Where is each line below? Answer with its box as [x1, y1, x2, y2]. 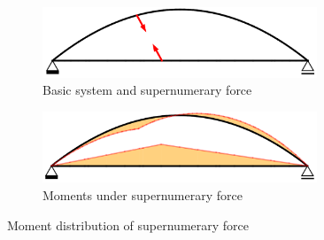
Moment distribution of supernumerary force [7, 215, 249, 234]
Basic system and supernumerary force [42, 81, 252, 99]
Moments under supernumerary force [42, 186, 243, 205]
